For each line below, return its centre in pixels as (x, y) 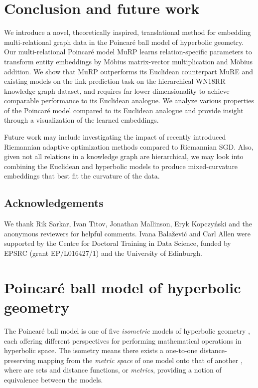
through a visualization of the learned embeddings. (81, 120)
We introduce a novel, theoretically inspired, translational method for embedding (128, 32)
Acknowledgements (54, 203)
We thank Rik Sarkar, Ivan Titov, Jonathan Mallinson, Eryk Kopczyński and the (128, 224)
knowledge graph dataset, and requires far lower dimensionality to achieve (117, 91)
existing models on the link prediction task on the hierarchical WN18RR (115, 81)
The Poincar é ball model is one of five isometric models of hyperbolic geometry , (127, 330)
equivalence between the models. (54, 379)
